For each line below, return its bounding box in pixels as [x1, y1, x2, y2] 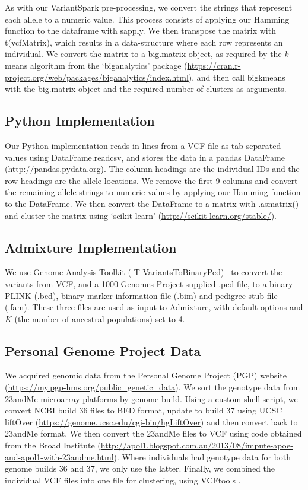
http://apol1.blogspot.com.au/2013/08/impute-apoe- [100, 439, 293, 451]
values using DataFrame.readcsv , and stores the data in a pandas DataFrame [5, 151, 285, 163]
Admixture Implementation [5, 238, 177, 256]
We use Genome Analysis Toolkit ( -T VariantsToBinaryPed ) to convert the [5, 266, 282, 278]
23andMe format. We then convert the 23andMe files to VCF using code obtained [5, 427, 302, 440]
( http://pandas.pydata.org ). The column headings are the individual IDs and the [5, 163, 300, 175]
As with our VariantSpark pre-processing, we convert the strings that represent [5, 1, 293, 13]
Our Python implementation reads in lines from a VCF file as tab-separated [5, 139, 281, 151]
